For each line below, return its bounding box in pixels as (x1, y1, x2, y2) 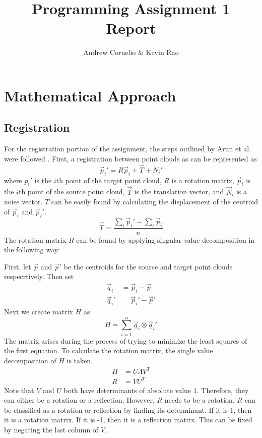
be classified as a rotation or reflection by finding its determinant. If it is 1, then (4, 404, 252, 415)
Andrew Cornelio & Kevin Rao (83, 47, 179, 58)
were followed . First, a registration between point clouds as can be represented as (4, 153, 257, 163)
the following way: (4, 244, 60, 255)
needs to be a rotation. (164, 395, 235, 405)
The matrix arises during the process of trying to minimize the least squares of (4, 335, 247, 346)
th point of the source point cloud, (18, 186, 125, 197)
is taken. (67, 355, 93, 365)
